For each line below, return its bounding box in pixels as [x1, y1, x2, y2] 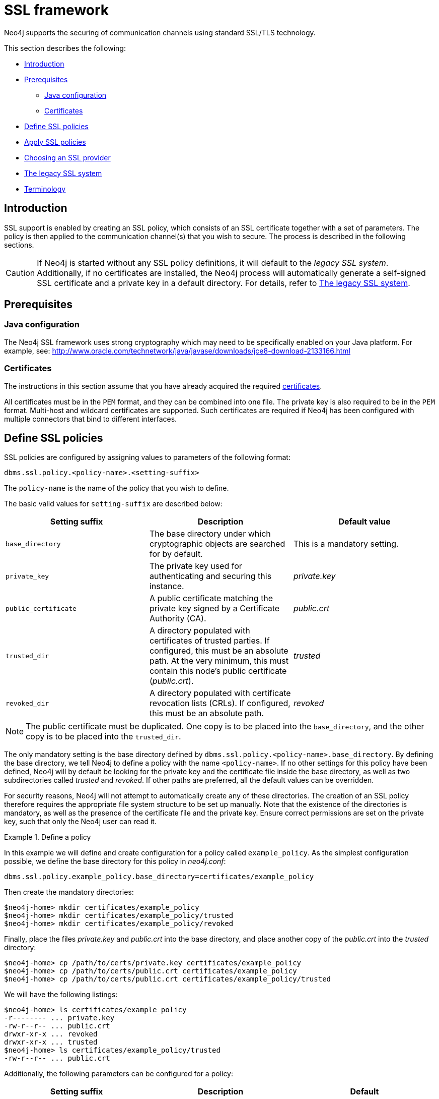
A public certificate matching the [149, 593, 273, 604]
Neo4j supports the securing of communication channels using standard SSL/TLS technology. [4, 28, 316, 37]
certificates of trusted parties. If [149, 635, 270, 646]
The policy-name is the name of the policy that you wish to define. [4, 484, 229, 493]
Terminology [24, 184, 66, 193]
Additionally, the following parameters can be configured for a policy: [4, 1069, 234, 1078]
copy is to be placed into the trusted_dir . [26, 731, 181, 742]
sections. [4, 240, 34, 249]
